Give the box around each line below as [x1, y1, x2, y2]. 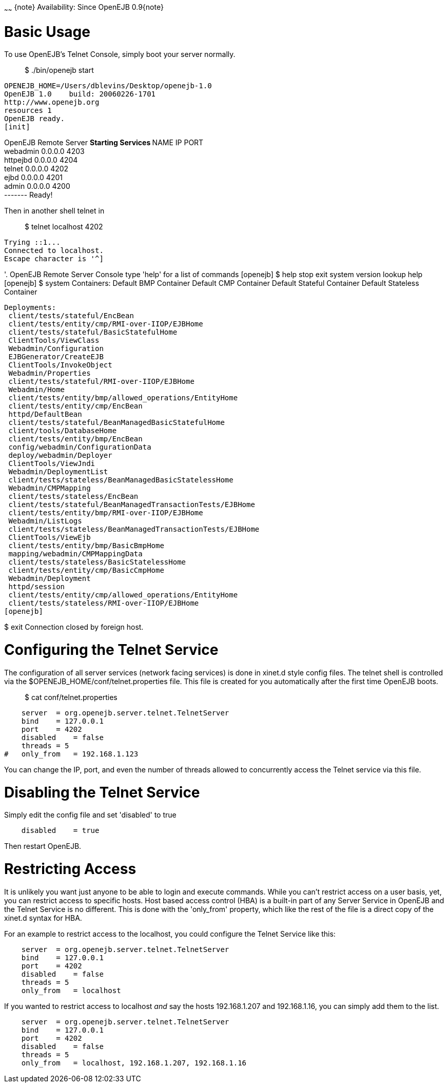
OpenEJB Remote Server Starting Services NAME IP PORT [4, 138, 204, 147]
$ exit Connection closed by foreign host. [4, 623, 144, 632]
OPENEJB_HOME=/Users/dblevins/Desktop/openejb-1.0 [4, 82, 212, 90]
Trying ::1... [4, 238, 61, 247]
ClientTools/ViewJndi [8, 459, 95, 468]
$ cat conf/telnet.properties [25, 692, 118, 702]
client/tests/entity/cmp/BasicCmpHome [8, 566, 164, 575]
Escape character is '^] [4, 255, 104, 263]
